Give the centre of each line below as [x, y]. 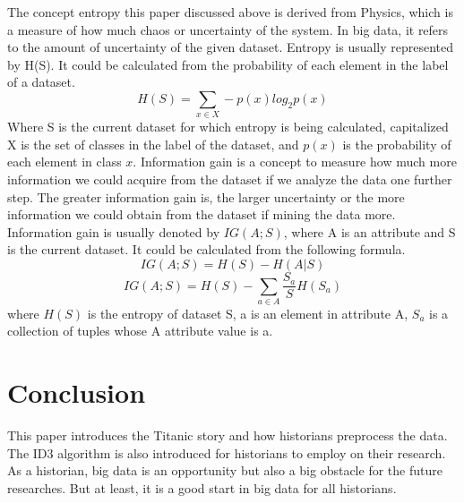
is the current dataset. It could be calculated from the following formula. [206, 249]
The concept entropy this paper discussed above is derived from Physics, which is [230, 12]
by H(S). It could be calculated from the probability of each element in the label [228, 64]
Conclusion [77, 392]
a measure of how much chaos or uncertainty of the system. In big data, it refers [228, 29]
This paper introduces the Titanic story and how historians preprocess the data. [228, 435]
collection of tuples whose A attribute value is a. [140, 331]
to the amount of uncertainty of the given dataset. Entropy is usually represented [231, 47]
